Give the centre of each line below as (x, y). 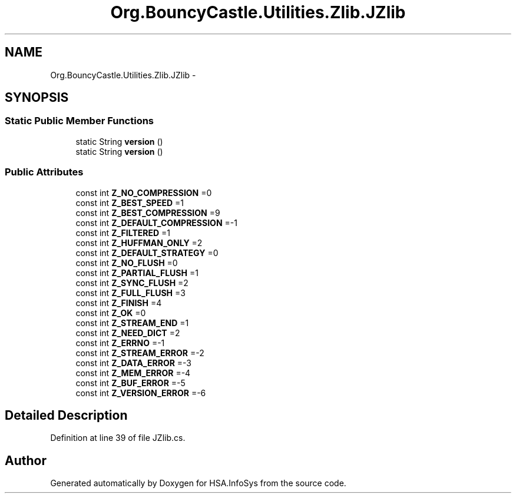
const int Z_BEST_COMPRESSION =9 (148, 213)
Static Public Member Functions (80, 121)
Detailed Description (66, 415)
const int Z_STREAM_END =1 (132, 323)
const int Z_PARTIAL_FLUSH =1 (137, 273)
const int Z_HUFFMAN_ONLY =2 (139, 243)
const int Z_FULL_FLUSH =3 (130, 293)
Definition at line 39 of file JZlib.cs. (118, 438)
